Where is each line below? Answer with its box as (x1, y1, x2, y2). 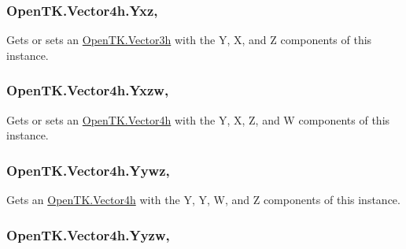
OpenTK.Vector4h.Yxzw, (6, 80, 169, 100)
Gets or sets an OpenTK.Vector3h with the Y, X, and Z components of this (6, 32, 372, 48)
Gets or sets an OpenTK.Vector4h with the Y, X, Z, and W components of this (6, 111, 390, 128)
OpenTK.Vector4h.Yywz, (6, 160, 170, 180)
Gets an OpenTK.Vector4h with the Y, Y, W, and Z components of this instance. (6, 191, 400, 208)
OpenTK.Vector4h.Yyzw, (6, 225, 170, 244)
